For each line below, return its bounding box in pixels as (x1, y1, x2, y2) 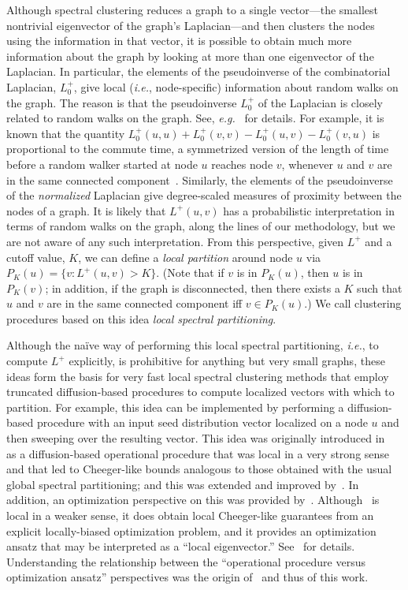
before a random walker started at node (6, 155, 198, 172)
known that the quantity (6, 125, 125, 141)
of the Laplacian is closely (258, 94, 383, 110)
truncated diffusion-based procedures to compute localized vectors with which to (6, 383, 395, 400)
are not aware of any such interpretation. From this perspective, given (6, 233, 344, 249)
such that (357, 279, 402, 296)
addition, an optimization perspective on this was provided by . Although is (6, 491, 380, 508)
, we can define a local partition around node (78, 248, 293, 265)
